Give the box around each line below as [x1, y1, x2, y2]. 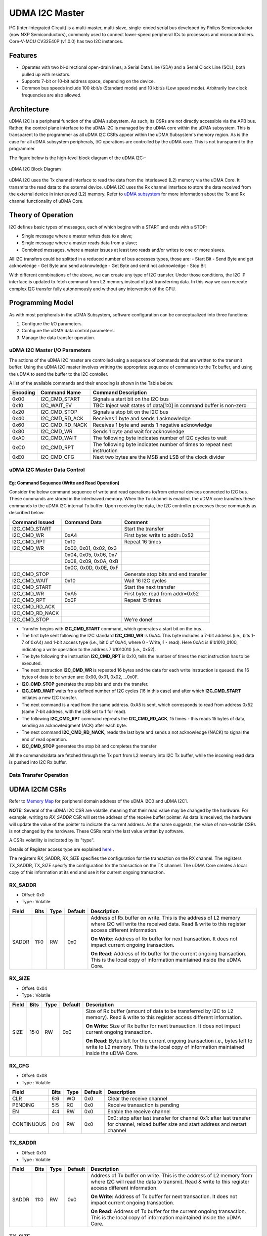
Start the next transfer [124, 583, 176, 590]
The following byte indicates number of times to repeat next [92, 441, 232, 448]
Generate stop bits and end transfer [124, 571, 207, 577]
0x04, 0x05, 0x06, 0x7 [64, 551, 118, 558]
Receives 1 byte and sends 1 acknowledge [92, 415, 191, 422]
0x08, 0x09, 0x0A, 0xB [64, 558, 119, 565]
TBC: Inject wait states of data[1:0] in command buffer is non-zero [92, 402, 247, 409]
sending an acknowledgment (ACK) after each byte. [21, 722, 127, 729]
